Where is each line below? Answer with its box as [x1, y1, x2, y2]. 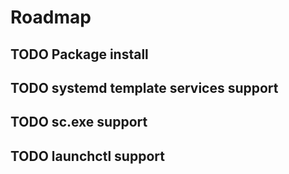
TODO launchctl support [10, 147, 165, 165]
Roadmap [10, 6, 92, 29]
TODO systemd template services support [10, 79, 279, 96]
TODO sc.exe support [10, 114, 148, 131]
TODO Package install [10, 46, 149, 63]
